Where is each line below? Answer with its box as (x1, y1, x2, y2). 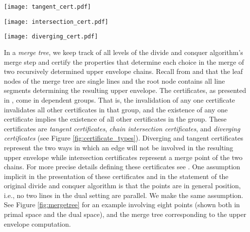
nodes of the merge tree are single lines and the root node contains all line (4, 75, 225, 86)
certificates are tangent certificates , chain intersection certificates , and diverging (4, 123, 240, 133)
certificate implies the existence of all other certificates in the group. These (4, 114, 227, 124)
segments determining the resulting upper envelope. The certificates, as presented (4, 85, 247, 95)
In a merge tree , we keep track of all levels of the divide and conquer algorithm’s (4, 47, 243, 57)
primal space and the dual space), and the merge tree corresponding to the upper (4, 209, 247, 219)
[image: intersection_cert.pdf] (4, 18, 108, 25)
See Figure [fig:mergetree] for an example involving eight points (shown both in (4, 199, 240, 210)
